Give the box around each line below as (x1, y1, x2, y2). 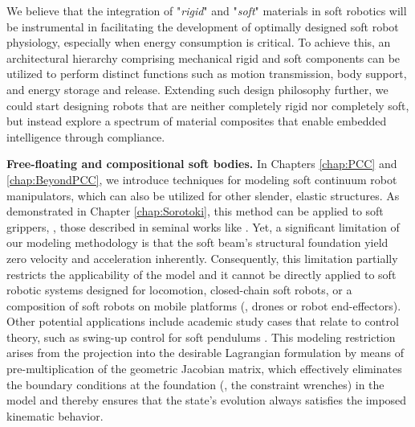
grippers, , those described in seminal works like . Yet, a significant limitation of (6, 218, 400, 235)
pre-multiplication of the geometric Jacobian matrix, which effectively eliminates (6, 360, 402, 377)
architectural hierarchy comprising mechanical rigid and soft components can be (6, 49, 401, 66)
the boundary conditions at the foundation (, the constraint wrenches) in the (6, 376, 384, 392)
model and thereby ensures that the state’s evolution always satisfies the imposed (6, 392, 407, 409)
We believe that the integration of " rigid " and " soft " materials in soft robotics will (6, 2, 407, 18)
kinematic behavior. (6, 407, 104, 424)
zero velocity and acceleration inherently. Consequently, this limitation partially (6, 249, 398, 266)
